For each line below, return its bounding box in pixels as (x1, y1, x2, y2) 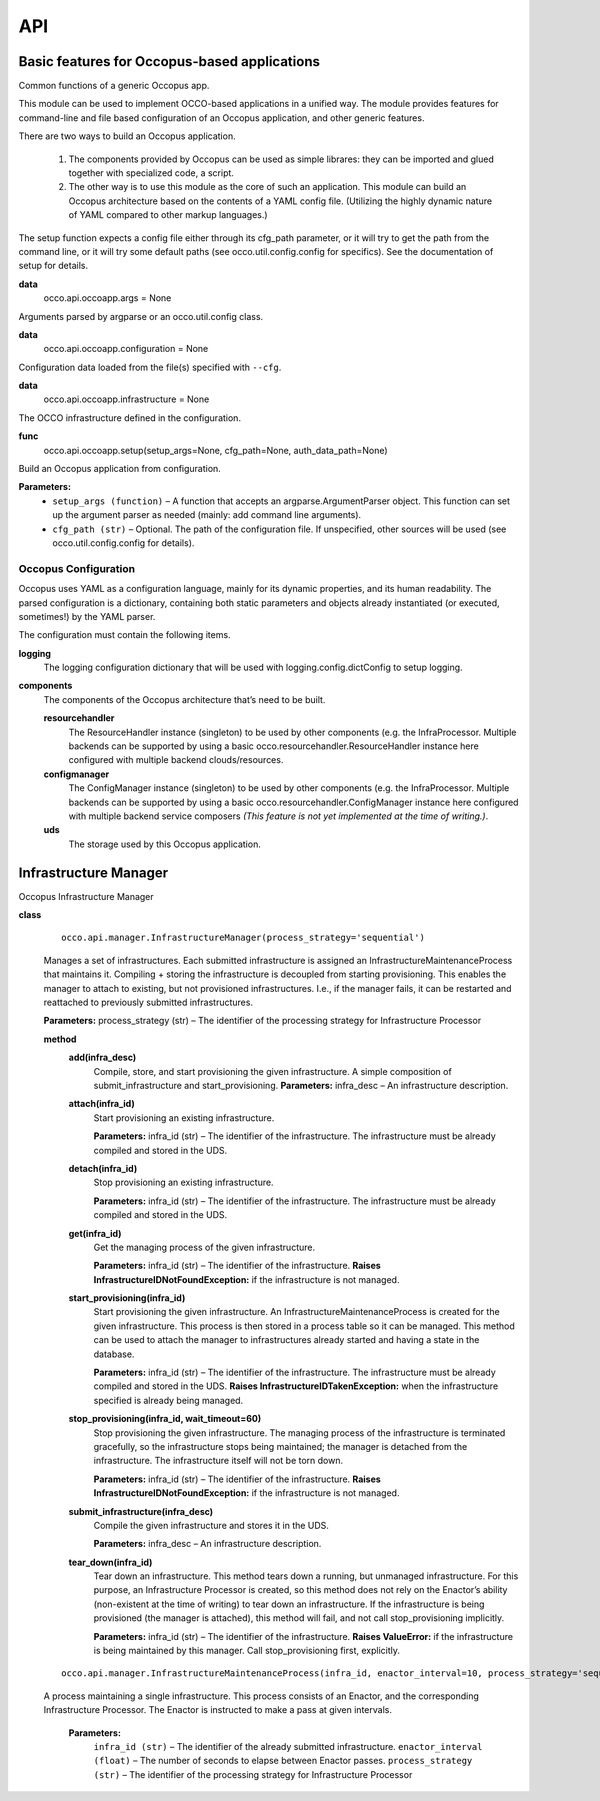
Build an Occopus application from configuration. (18, 463, 222, 475)
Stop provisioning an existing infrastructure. (93, 1176, 274, 1189)
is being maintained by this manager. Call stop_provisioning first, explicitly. (93, 1645, 400, 1657)
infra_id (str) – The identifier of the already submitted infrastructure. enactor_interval (93, 1741, 483, 1752)
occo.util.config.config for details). (52, 537, 195, 549)
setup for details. (18, 260, 89, 272)
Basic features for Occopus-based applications (18, 53, 320, 70)
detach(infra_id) (68, 1162, 138, 1174)
